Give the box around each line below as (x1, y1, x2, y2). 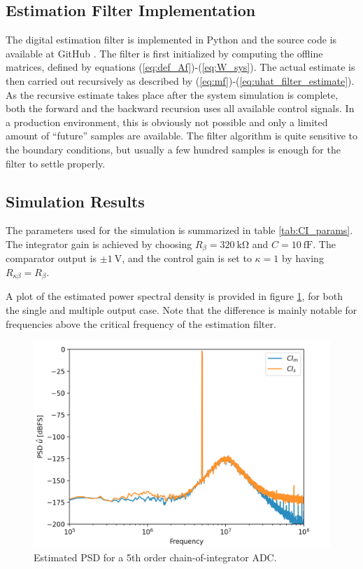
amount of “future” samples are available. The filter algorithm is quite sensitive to (6, 128, 357, 143)
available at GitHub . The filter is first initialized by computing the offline (6, 46, 323, 60)
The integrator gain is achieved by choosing (6, 236, 192, 251)
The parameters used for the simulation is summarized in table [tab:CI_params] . (6, 223, 353, 238)
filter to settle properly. (6, 156, 106, 170)
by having (281, 251, 324, 266)
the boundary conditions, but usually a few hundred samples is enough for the (6, 142, 341, 156)
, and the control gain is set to (122, 251, 252, 266)
